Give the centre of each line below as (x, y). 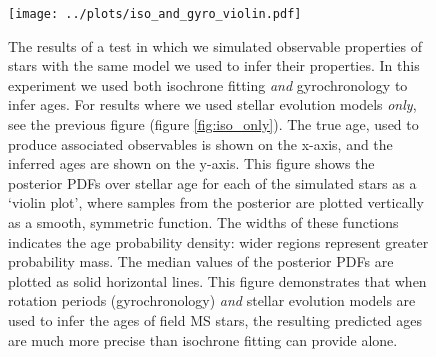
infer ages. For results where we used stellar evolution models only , (212, 104)
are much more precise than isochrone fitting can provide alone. (203, 339)
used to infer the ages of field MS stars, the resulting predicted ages (215, 319)
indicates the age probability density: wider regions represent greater (218, 241)
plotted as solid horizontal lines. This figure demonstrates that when (217, 280)
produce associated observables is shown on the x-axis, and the (200, 143)
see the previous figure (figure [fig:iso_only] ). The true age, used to (213, 124)
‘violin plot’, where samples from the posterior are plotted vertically (216, 202)
